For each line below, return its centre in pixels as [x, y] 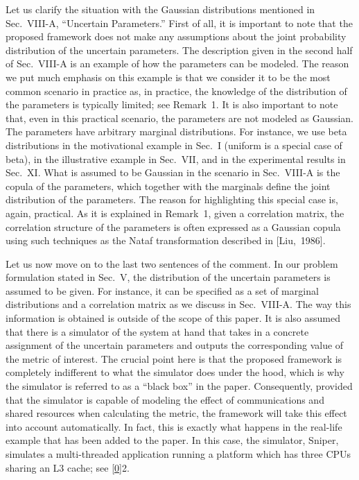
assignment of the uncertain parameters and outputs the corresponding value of [175, 345]
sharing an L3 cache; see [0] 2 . [68, 467]
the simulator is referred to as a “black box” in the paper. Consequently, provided [179, 386]
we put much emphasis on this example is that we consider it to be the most [168, 77]
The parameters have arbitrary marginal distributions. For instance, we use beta [176, 131]
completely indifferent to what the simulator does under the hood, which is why [175, 372]
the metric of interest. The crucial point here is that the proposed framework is [174, 358]
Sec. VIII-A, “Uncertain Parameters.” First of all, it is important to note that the [179, 23]
